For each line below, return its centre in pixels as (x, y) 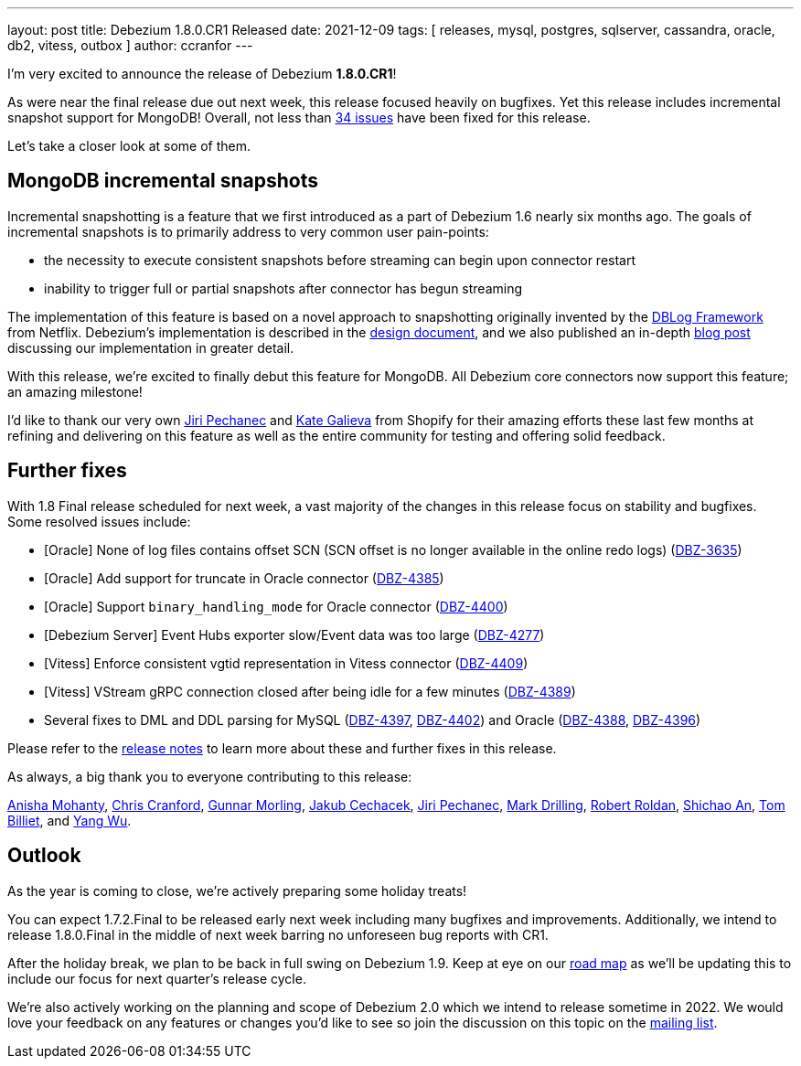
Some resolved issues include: (99, 521)
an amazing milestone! (75, 391)
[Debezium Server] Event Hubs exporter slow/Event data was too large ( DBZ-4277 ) (294, 634)
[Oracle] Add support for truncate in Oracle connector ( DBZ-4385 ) (244, 578)
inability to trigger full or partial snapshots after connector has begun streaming (283, 288)
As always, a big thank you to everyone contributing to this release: (210, 776)
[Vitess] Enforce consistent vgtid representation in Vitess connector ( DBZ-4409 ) (286, 663)
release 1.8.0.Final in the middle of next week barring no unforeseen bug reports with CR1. (278, 934)
